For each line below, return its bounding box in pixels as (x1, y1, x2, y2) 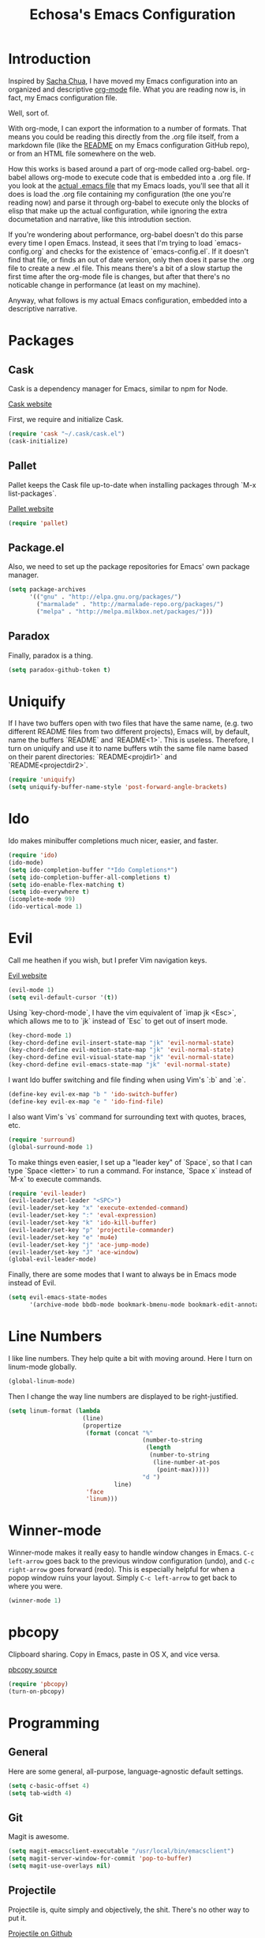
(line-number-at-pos (152, 1458, 221, 1466)
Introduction (8, 50, 91, 68)
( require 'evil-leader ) (8, 1190, 87, 1197)
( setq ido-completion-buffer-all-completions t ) (8, 873, 171, 881)
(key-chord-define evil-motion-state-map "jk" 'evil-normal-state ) (8, 1046, 235, 1054)
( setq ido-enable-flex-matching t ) (8, 880, 125, 888)
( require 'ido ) (8, 851, 58, 859)
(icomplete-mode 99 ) (8, 895, 77, 903)
